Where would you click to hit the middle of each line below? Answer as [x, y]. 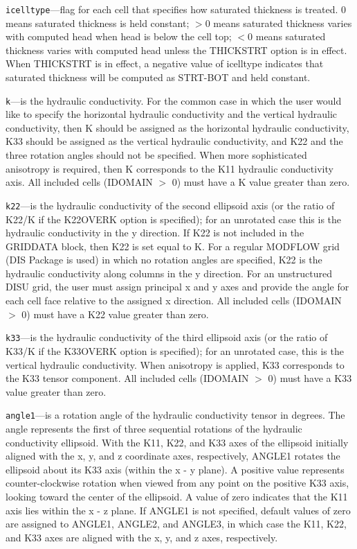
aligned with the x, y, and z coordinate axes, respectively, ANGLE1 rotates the [173, 456]
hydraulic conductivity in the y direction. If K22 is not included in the [155, 233]
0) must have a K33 [310, 378]
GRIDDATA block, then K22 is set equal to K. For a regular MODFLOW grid [173, 246]
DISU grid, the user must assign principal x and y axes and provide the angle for [177, 287]
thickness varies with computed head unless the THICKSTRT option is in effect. [176, 50]
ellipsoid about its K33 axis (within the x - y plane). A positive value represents [175, 469]
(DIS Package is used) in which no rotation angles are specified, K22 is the [164, 260]
